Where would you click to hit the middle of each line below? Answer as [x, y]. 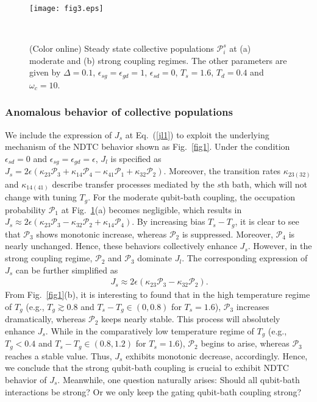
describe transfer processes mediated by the [133, 184]
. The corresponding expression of [245, 258]
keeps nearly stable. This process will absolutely [191, 319]
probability [25, 209]
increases [253, 306]
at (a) [240, 48]
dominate [155, 258]
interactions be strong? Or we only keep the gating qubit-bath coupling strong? [153, 391]
